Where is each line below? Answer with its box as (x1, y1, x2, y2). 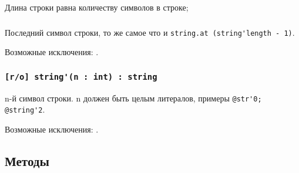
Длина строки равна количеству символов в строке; (5, 1, 189, 13)
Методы (5, 151, 49, 169)
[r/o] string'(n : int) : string (5, 72, 157, 82)
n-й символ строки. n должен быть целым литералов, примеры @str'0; (5, 91, 262, 104)
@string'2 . (5, 103, 45, 116)
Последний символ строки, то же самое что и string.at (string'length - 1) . (5, 26, 295, 38)
